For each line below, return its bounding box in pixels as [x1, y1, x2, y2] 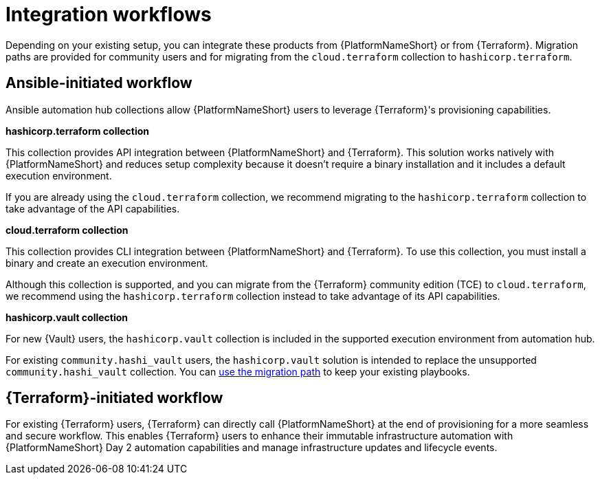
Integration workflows [5, 3, 212, 26]
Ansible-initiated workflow [5, 74, 192, 92]
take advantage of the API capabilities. [5, 202, 180, 215]
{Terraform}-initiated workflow [5, 389, 223, 407]
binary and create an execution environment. [5, 257, 208, 269]
